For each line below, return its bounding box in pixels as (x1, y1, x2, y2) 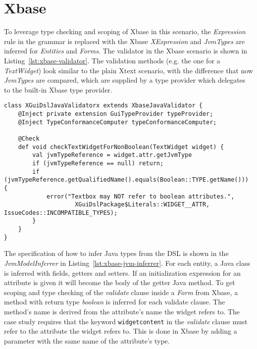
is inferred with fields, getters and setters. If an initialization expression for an (4, 267, 241, 278)
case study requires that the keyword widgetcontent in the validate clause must (4, 316, 248, 326)
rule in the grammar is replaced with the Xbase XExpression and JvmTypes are (4, 36, 245, 46)
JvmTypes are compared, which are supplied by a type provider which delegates (4, 75, 246, 85)
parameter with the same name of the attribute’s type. (4, 335, 170, 346)
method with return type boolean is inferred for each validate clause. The (4, 297, 225, 307)
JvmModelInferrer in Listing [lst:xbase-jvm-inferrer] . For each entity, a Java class (4, 258, 250, 268)
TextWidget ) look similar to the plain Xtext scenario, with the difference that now (4, 65, 253, 75)
